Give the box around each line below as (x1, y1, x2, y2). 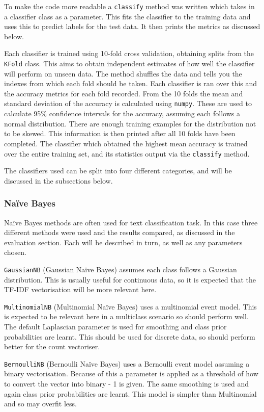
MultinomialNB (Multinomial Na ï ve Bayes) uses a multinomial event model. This (4, 301, 257, 312)
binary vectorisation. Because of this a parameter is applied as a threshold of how (4, 368, 258, 379)
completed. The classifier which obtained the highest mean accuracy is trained (4, 138, 248, 148)
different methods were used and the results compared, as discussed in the (4, 227, 235, 238)
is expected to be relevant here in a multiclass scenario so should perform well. (4, 311, 249, 322)
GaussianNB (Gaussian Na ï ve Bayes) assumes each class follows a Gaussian (4, 264, 237, 274)
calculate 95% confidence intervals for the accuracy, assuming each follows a (4, 108, 240, 119)
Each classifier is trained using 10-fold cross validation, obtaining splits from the (4, 48, 254, 59)
